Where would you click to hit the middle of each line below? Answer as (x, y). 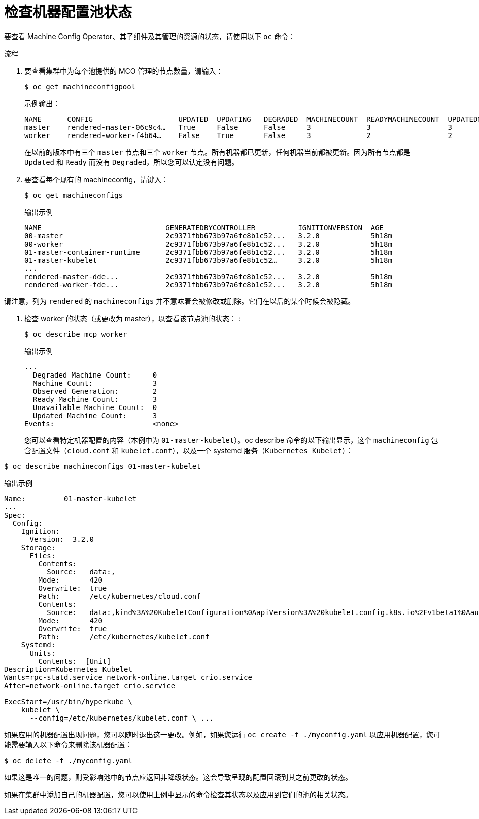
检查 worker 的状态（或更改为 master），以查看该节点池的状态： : (133, 318)
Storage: (38, 547)
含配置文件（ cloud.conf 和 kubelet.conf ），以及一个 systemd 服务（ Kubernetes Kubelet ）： (189, 450)
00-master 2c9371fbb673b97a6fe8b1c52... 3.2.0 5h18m (208, 236)
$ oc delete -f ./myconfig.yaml (68, 760)
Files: (43, 555)
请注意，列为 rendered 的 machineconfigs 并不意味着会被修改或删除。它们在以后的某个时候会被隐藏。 (180, 301)
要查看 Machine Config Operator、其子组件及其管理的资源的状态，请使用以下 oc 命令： (150, 36)
